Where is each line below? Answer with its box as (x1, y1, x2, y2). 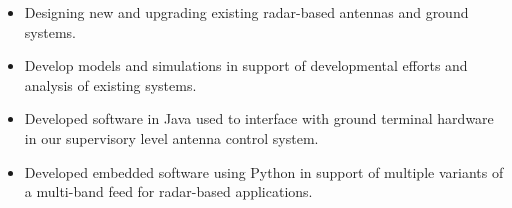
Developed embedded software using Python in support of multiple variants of (24, 161, 504, 182)
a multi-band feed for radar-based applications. (24, 181, 313, 202)
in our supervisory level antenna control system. (24, 127, 319, 148)
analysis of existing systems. (24, 74, 197, 95)
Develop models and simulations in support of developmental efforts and (24, 55, 468, 76)
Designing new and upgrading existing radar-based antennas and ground (24, 2, 469, 22)
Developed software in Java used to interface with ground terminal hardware (24, 108, 494, 129)
